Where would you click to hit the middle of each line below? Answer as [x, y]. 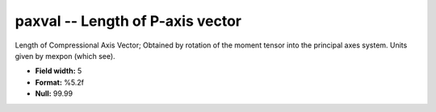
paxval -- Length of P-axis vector [128, 21]
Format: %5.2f [60, 82]
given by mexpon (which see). [65, 56]
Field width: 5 [59, 71]
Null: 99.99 [54, 93]
